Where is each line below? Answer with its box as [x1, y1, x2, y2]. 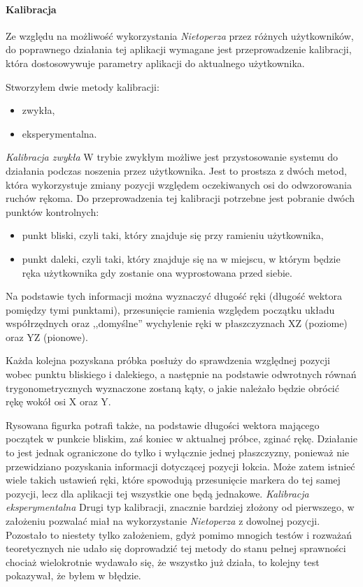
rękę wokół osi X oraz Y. [6, 394, 111, 409]
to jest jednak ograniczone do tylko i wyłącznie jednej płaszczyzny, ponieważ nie [6, 445, 350, 460]
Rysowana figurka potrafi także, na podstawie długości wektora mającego [6, 417, 320, 432]
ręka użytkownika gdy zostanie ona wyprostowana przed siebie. [22, 265, 292, 280]
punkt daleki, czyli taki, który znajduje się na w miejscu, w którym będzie [22, 251, 341, 266]
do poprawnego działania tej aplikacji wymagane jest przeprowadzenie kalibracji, [6, 42, 352, 57]
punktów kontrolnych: [6, 204, 99, 219]
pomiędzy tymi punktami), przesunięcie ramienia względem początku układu [6, 302, 335, 317]
